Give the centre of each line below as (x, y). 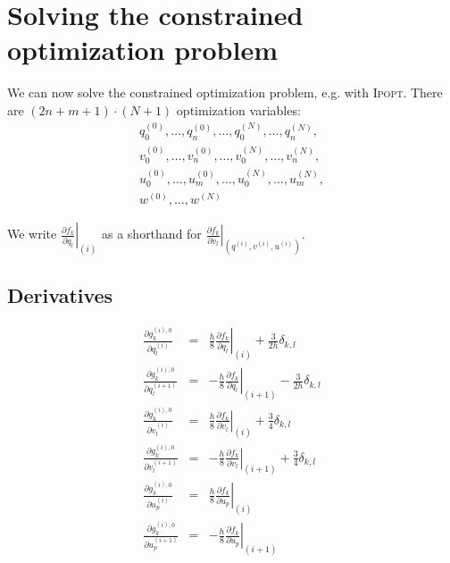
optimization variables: (238, 109)
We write (32, 234)
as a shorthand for (151, 234)
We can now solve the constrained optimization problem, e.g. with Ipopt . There (225, 92)
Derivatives (60, 294)
